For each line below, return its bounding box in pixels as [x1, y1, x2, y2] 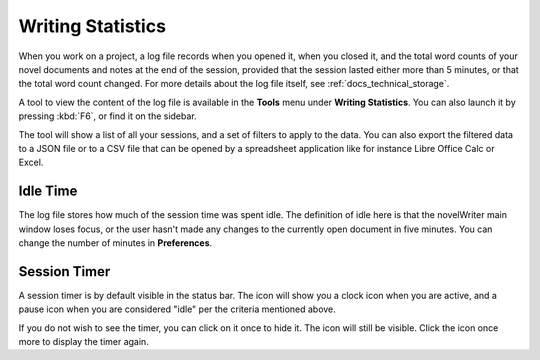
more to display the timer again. [18, 336, 149, 348]
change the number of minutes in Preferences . [18, 236, 213, 249]
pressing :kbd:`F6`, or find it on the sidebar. [18, 110, 197, 122]
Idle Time [18, 183, 78, 200]
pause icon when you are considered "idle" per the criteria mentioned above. [18, 303, 337, 315]
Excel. [18, 156, 44, 169]
